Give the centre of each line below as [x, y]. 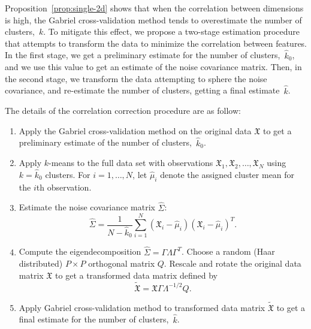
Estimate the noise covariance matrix [87, 207]
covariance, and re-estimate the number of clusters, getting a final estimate [142, 90]
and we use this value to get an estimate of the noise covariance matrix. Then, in [153, 67]
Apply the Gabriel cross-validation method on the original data [135, 130]
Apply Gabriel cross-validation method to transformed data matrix [142, 307]
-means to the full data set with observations [131, 163]
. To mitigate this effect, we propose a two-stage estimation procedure [172, 31]
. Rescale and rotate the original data [233, 263]
